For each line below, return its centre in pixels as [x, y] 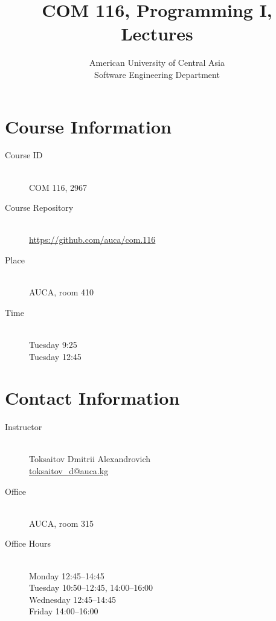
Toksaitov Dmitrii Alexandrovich [90, 459]
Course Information [88, 126]
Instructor [24, 427]
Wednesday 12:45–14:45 [72, 599]
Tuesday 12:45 [55, 356]
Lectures [157, 34]
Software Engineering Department [157, 74]
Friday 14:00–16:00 [64, 611]
